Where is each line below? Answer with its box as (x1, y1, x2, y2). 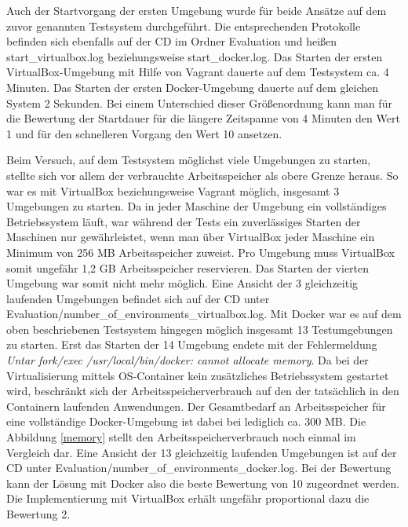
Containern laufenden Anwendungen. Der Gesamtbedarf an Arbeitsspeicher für (6, 397, 386, 414)
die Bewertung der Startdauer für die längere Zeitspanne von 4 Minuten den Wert (6, 110, 400, 126)
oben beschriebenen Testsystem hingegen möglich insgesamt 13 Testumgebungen (6, 320, 393, 337)
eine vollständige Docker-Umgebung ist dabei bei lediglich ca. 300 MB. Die (6, 413, 366, 430)
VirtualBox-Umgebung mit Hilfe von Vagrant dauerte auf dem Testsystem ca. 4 (6, 64, 389, 80)
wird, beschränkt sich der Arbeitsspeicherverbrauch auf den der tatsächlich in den (6, 382, 399, 399)
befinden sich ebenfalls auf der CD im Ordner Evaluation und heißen (6, 33, 337, 49)
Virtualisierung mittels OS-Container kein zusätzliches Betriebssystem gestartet (6, 367, 389, 383)
